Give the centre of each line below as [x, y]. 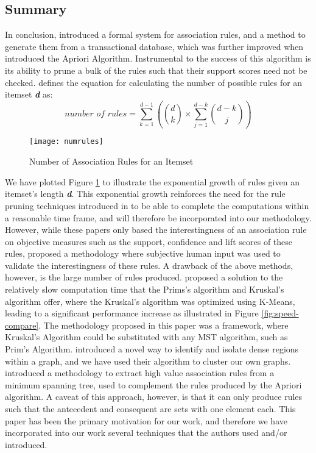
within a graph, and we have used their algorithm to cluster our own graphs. [148, 361]
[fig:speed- [280, 313]
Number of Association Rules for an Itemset [111, 161]
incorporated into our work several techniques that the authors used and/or [146, 433]
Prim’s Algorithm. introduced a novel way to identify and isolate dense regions [152, 349]
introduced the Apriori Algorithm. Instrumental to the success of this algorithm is [158, 58]
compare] [22, 325]
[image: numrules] [66, 142]
